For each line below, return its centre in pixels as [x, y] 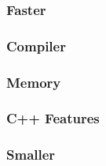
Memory [34, 82]
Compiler [36, 45]
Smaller [31, 155]
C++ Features [53, 118]
